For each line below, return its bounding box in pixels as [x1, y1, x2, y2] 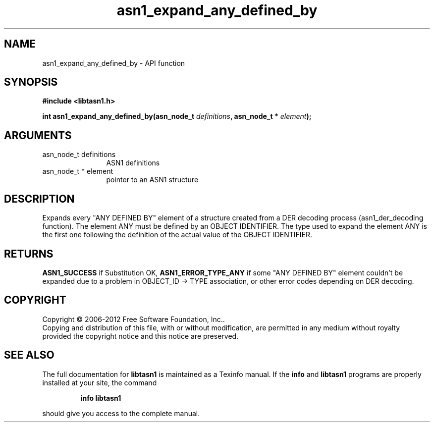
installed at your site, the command [42, 378, 157, 387]
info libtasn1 [80, 393, 121, 402]
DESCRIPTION [4, 192, 75, 205]
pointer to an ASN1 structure [106, 175, 199, 184]
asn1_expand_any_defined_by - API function [42, 58, 185, 67]
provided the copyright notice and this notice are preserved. [42, 331, 239, 340]
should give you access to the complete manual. [42, 409, 200, 418]
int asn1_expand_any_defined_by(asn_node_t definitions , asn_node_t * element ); [42, 112, 312, 121]
